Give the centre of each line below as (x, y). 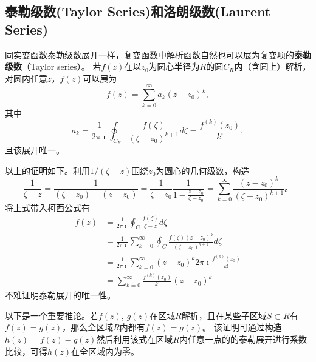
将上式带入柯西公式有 (47, 207)
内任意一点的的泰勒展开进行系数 (243, 339)
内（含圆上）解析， (273, 66)
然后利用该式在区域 (135, 339)
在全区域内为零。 (105, 351)
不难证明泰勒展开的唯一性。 (60, 295)
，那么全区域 (88, 327)
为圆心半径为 (174, 66)
